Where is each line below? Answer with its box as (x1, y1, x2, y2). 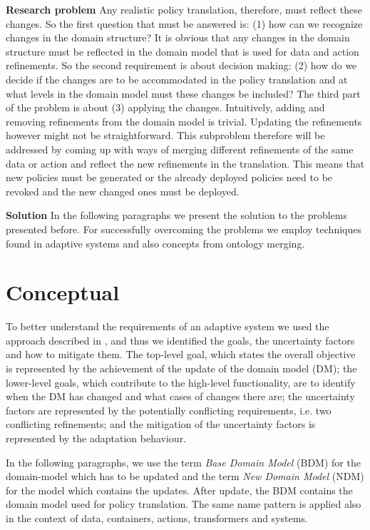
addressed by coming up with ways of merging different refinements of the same (6, 141, 354, 156)
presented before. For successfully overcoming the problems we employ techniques (6, 221, 361, 236)
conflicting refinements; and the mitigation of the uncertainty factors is (6, 417, 316, 432)
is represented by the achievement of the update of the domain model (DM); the (6, 361, 357, 375)
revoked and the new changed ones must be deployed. (6, 183, 240, 198)
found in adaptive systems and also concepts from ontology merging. (6, 235, 305, 250)
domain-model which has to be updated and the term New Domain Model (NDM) (6, 469, 364, 484)
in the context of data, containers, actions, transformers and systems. (6, 510, 308, 525)
